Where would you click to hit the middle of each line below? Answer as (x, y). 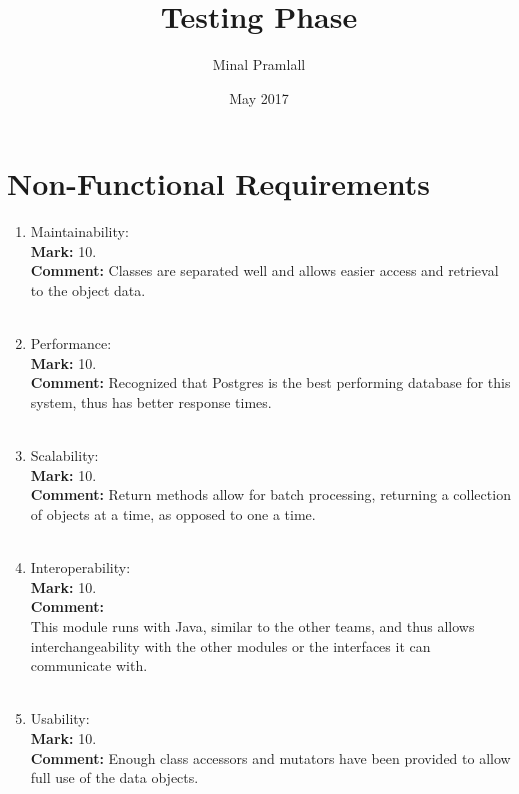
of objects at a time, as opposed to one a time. (173, 513)
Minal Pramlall (259, 64)
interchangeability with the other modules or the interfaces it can (230, 645)
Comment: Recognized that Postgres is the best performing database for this (270, 382)
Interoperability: (80, 567)
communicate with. (89, 665)
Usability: (60, 718)
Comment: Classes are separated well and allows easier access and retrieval (264, 270)
